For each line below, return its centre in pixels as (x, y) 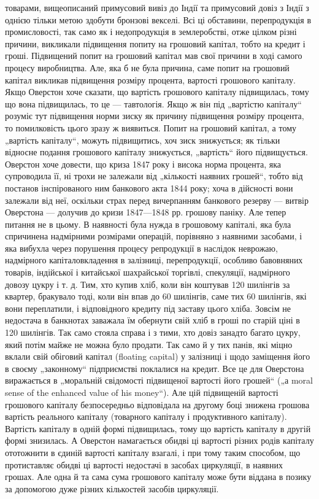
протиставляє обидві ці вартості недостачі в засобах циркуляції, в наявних (144, 464)
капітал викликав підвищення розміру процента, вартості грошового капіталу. (150, 79)
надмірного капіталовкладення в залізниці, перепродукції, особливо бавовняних (154, 260)
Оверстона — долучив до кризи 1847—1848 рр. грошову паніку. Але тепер (146, 212)
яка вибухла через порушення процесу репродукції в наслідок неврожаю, (141, 248)
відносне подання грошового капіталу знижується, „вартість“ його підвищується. (156, 152)
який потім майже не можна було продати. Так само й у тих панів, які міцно (149, 344)
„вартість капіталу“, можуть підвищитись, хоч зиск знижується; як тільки (143, 140)
